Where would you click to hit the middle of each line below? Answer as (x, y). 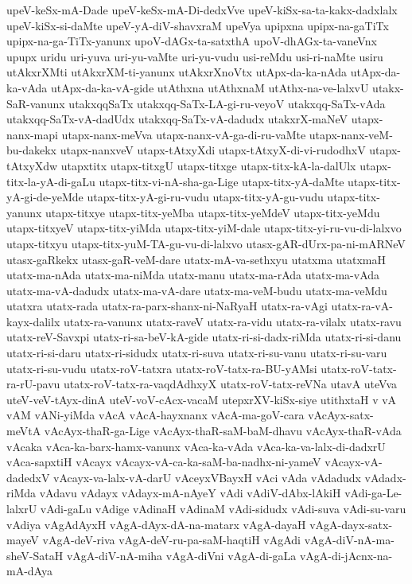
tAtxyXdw (32, 165)
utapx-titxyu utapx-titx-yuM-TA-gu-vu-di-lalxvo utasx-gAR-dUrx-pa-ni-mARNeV (206, 243)
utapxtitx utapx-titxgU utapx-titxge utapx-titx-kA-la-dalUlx (208, 165)
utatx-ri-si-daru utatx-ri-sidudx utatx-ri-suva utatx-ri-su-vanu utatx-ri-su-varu (197, 353)
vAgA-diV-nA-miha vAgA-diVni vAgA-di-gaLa (181, 555)
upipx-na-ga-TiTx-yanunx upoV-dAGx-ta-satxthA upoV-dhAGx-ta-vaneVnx (192, 41)
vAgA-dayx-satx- (351, 524)
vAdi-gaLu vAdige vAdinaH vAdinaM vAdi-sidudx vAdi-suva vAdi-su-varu (223, 508)
